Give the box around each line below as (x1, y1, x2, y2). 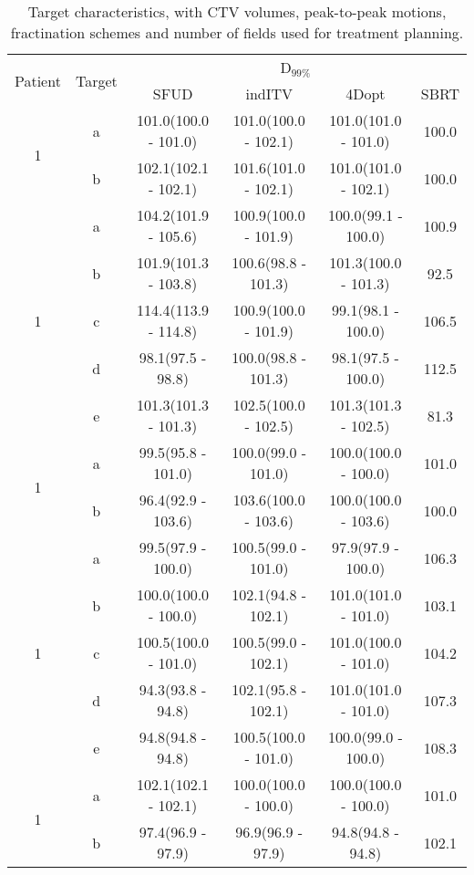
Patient (15, 69, 61, 91)
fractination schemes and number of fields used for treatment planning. (10, 22, 464, 43)
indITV (245, 83, 294, 104)
